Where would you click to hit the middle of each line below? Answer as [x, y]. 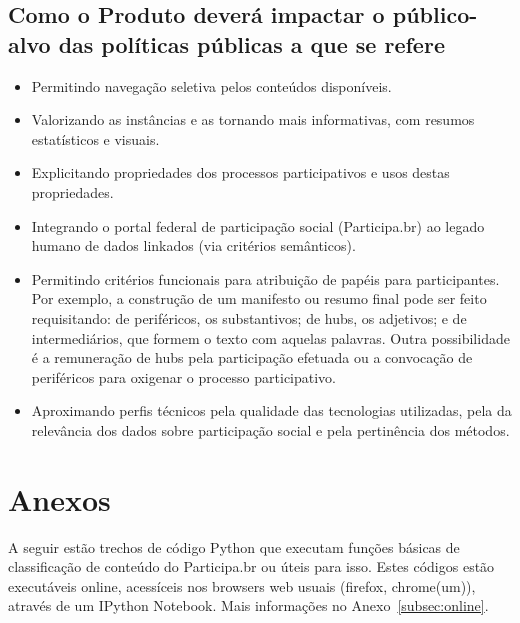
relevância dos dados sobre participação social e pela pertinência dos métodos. [270, 429]
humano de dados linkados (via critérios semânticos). [193, 245]
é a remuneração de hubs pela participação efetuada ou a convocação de [252, 357]
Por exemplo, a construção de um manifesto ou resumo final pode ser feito [259, 298]
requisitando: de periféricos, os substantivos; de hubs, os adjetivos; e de [249, 317]
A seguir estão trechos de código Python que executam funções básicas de [234, 546]
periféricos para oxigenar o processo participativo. [184, 376]
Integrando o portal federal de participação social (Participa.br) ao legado [258, 225]
